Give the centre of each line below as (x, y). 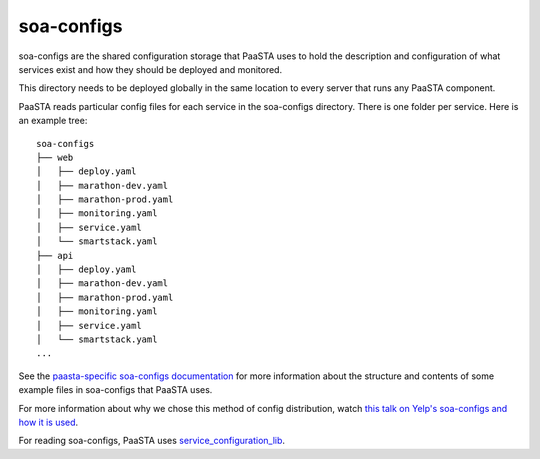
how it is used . (48, 422)
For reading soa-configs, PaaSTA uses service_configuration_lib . (151, 441)
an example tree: (53, 121)
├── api (55, 255)
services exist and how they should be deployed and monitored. (150, 69)
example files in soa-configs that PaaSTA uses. (115, 390)
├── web (55, 157)
